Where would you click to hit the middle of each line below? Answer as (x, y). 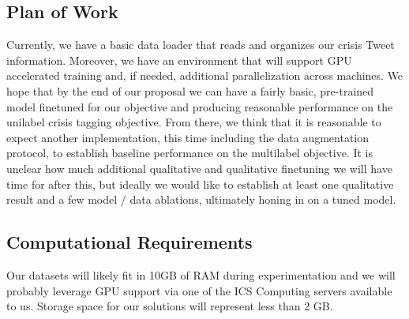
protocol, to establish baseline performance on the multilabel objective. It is (189, 153)
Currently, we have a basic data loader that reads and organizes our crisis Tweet (201, 45)
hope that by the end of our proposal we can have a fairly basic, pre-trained (190, 90)
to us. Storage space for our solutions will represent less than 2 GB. (170, 306)
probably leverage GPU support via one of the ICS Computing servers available (199, 290)
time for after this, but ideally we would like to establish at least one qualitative (200, 184)
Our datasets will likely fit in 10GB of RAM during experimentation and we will (201, 274)
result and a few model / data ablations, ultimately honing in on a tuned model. (201, 199)
